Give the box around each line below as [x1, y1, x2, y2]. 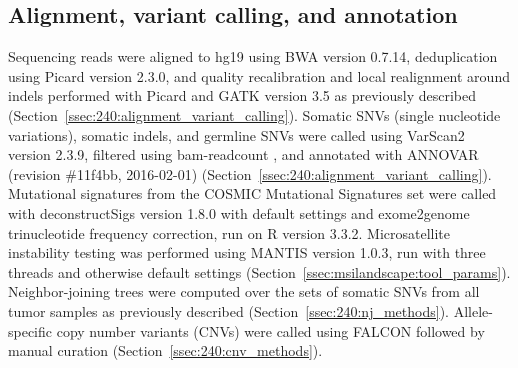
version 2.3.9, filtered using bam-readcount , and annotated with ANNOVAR [8, 144, 479, 165]
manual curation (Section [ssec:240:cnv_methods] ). [8, 340, 323, 361]
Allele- [453, 300, 493, 321]
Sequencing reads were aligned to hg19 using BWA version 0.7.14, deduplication [8, 46, 498, 67]
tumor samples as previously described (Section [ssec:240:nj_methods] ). [8, 300, 449, 321]
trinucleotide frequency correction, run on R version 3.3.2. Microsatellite [8, 222, 451, 243]
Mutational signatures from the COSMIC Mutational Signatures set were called [8, 183, 497, 204]
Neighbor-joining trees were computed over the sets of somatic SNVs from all [8, 281, 480, 302]
